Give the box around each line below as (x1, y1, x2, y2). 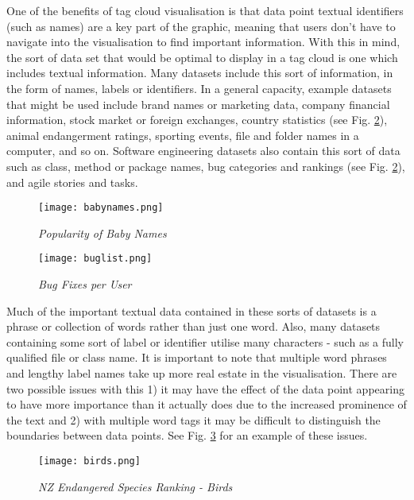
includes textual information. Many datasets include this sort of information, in (6, 64, 393, 81)
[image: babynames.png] (38, 202, 164, 214)
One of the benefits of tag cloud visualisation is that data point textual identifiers (6, 2, 404, 18)
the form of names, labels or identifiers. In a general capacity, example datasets (6, 79, 392, 96)
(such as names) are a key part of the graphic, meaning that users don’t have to (6, 17, 396, 34)
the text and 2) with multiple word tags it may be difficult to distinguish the (6, 411, 381, 428)
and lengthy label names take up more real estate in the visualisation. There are (6, 365, 397, 381)
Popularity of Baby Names (38, 224, 167, 241)
